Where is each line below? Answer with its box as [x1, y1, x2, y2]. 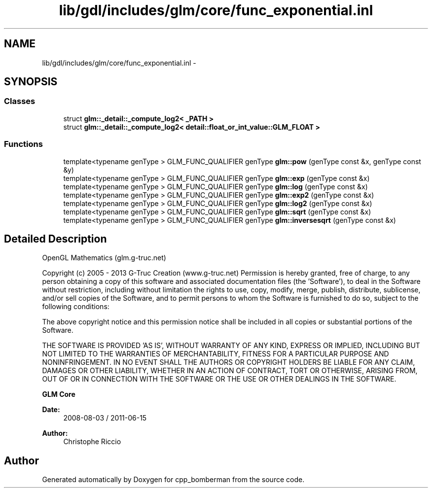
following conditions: [42, 302, 109, 311]
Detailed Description [4, 232, 107, 245]
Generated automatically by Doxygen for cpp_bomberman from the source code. [42, 475, 305, 484]
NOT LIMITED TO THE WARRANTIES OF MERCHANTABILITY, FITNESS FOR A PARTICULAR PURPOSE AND [42, 350, 389, 358]
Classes [4, 96, 36, 106]
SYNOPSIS [4, 75, 58, 88]
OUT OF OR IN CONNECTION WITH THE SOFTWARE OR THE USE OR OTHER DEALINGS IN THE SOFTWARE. [42, 375, 396, 384]
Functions [4, 139, 43, 149]
